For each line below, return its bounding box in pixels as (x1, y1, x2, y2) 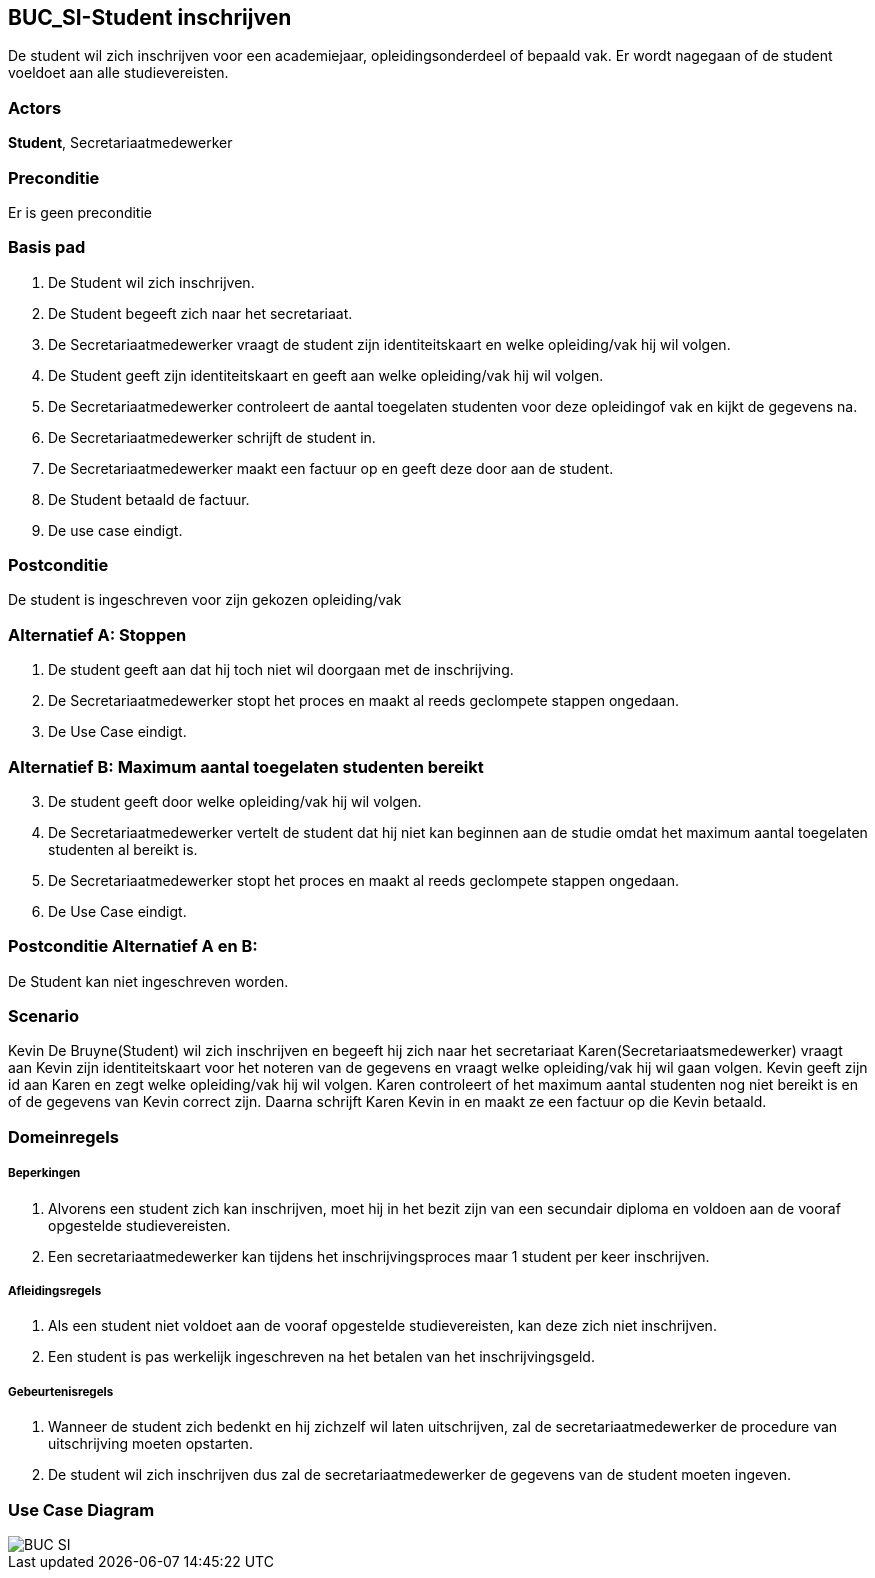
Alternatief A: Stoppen (8, 624, 187, 645)
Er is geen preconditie (8, 203, 152, 221)
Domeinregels (8, 1126, 119, 1147)
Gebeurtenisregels (8, 1384, 114, 1399)
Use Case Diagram (8, 1499, 155, 1520)
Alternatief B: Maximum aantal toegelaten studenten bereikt (8, 756, 484, 777)
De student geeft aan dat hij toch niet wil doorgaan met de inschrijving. (48, 661, 514, 679)
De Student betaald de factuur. (48, 490, 250, 508)
